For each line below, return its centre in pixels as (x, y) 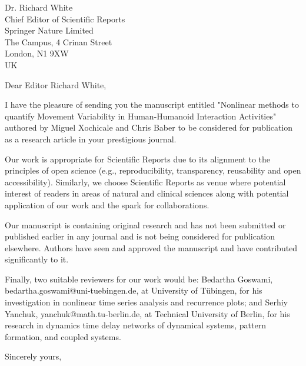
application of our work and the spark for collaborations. (107, 204)
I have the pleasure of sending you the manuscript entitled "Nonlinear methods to (152, 104)
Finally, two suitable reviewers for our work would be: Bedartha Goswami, (139, 279)
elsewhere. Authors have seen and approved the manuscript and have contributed (151, 247)
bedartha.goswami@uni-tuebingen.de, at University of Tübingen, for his (134, 290)
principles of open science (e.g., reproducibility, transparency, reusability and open (153, 170)
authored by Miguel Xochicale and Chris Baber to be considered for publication (149, 127)
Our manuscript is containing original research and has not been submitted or (145, 224)
